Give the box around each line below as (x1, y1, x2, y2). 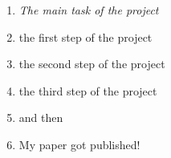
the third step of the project (18, 82, 157, 99)
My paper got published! (18, 136, 140, 152)
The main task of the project (18, 2, 159, 18)
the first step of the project (18, 28, 153, 45)
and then (18, 109, 63, 126)
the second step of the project (18, 55, 165, 72)
